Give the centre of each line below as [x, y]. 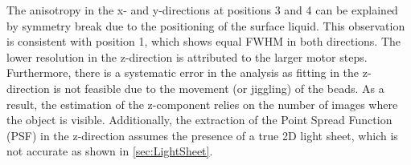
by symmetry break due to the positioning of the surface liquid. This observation [206, 25]
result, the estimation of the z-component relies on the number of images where [202, 104]
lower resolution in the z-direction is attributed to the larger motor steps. [187, 56]
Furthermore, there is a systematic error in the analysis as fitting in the [183, 72]
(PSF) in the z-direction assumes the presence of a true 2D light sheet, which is [202, 135]
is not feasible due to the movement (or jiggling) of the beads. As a [219, 88]
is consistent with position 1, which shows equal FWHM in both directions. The [203, 41]
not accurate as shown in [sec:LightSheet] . [110, 151]
